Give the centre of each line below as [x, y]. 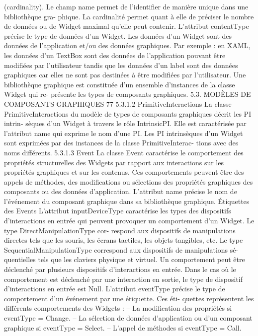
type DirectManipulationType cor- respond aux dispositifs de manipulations [120, 230]
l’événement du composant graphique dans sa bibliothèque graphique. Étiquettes [127, 201]
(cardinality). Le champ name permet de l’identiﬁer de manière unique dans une [126, 6]
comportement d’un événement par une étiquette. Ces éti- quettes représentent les [129, 298]
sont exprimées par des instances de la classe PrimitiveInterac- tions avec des [121, 143]
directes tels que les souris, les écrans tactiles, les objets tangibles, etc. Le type [124, 240]
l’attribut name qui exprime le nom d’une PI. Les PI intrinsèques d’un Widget [124, 133]
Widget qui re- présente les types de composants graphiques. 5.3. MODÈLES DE [128, 94]
